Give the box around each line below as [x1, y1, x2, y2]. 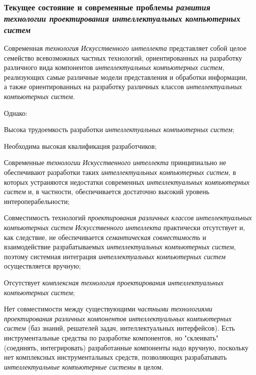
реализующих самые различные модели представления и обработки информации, [4, 71, 248, 82]
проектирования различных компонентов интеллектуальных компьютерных [4, 313, 232, 323]
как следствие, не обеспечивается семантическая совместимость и [4, 232, 206, 242]
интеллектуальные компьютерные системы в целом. [4, 361, 163, 372]
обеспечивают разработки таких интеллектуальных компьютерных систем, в [4, 167, 236, 177]
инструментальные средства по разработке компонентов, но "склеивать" [4, 332, 219, 342]
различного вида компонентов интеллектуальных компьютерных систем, [4, 62, 224, 72]
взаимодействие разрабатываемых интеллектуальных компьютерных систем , [4, 241, 236, 252]
